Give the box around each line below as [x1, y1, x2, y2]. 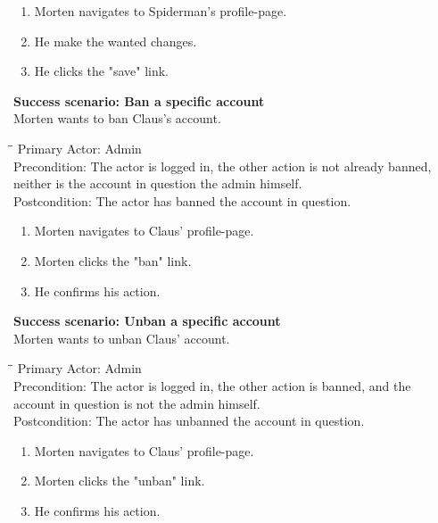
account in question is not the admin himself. [13, 394, 260, 412]
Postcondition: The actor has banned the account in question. [13, 191, 351, 210]
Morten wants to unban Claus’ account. [13, 328, 230, 347]
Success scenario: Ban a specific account [13, 91, 265, 110]
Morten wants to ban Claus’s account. [13, 109, 221, 128]
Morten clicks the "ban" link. [34, 251, 192, 270]
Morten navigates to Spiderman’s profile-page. [34, 2, 287, 20]
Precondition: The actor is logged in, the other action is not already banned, [13, 156, 432, 175]
